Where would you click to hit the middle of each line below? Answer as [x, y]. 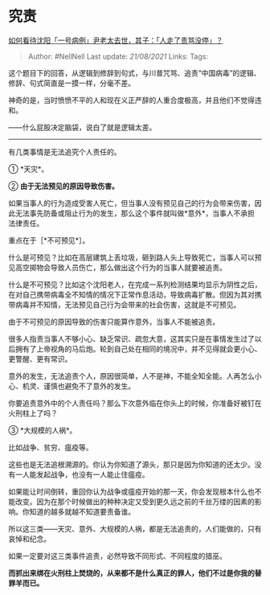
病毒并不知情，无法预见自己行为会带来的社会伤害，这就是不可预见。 [128, 304]
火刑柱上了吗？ [33, 413]
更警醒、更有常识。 [40, 359]
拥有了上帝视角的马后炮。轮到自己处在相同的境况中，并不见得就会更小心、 [138, 349]
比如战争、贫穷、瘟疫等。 [51, 447]
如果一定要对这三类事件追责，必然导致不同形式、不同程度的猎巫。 [117, 556]
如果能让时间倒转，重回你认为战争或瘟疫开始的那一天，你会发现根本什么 [128, 491]
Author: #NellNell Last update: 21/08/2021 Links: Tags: [118, 56]
